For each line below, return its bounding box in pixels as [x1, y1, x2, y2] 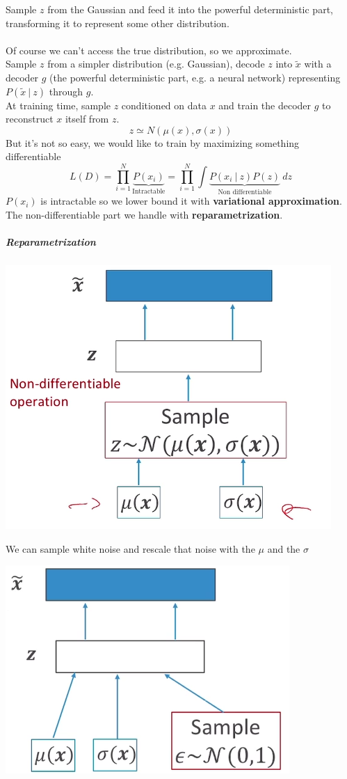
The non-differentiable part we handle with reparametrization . [6, 207, 283, 221]
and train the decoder [218, 97, 312, 112]
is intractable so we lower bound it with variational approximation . [40, 194, 342, 208]
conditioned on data [121, 97, 207, 112]
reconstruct [6, 111, 54, 126]
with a [304, 56, 332, 71]
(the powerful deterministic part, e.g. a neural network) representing [49, 70, 341, 84]
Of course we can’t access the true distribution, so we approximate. [6, 42, 292, 57]
